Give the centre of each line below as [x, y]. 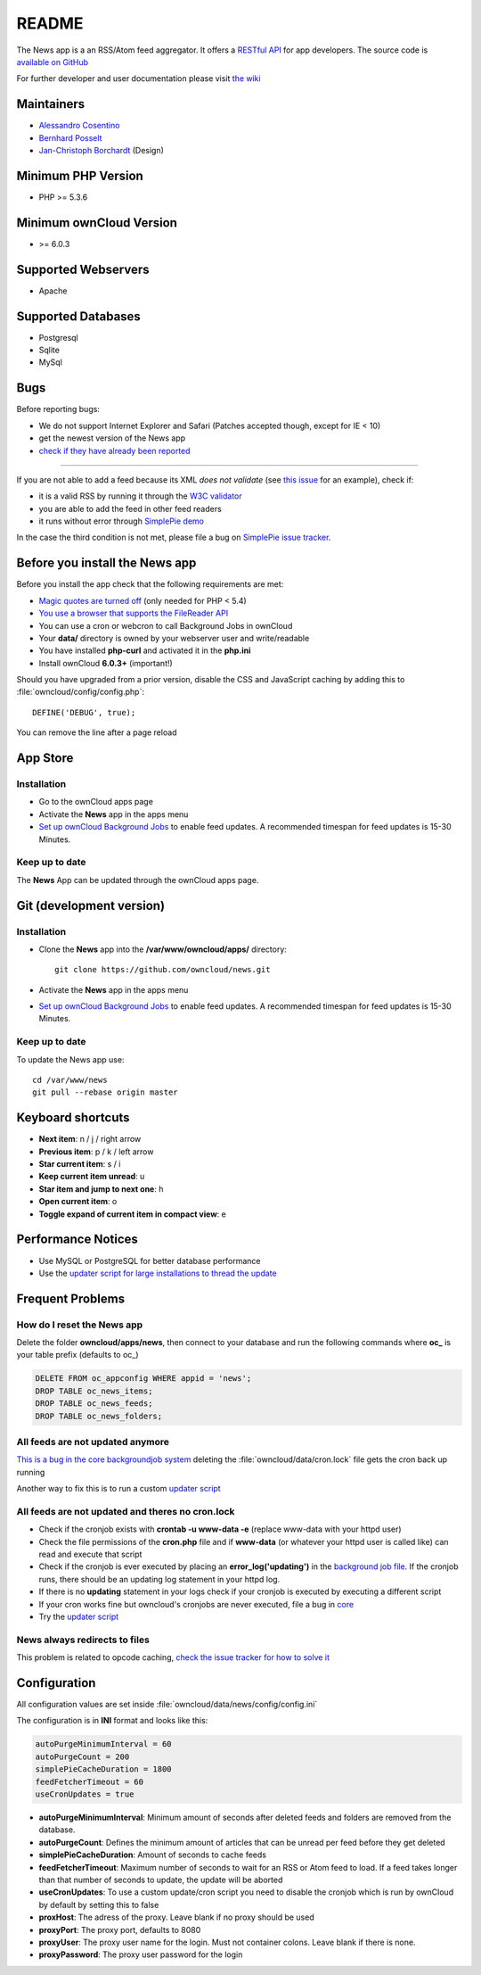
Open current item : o [78, 1202]
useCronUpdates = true [85, 1794]
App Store [45, 758]
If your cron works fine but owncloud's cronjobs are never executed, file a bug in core [196, 1604]
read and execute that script [90, 1554]
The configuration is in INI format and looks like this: [112, 1721]
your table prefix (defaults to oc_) [77, 1355]
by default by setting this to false [99, 1905]
